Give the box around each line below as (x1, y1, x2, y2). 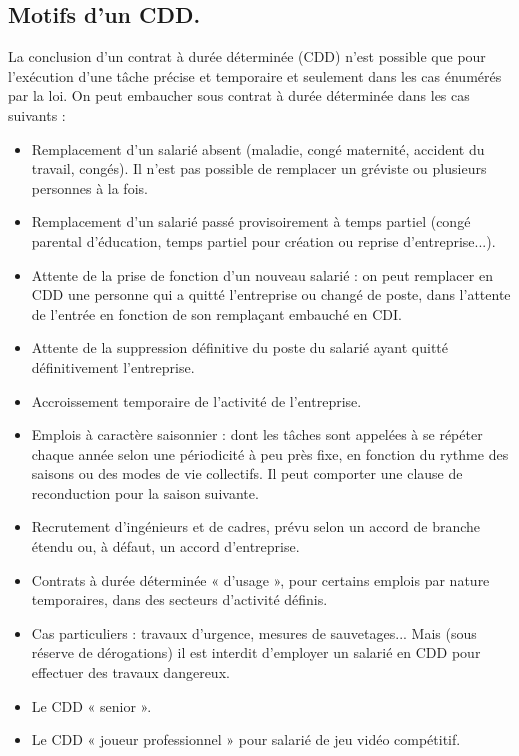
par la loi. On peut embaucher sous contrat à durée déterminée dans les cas (8, 85, 470, 106)
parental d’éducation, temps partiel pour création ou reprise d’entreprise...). (31, 230, 496, 251)
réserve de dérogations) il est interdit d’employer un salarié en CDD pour (31, 642, 481, 663)
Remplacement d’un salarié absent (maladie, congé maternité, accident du (31, 138, 485, 159)
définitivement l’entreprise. (31, 356, 195, 377)
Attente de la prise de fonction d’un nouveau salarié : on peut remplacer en (31, 264, 493, 285)
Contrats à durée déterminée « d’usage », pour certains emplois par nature (31, 569, 490, 590)
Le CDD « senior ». (31, 695, 152, 716)
